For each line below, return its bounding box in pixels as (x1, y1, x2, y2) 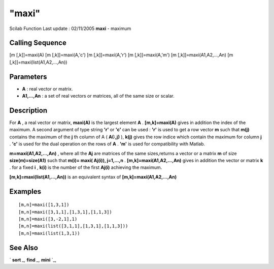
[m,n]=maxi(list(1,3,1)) (18, 230, 80, 236)
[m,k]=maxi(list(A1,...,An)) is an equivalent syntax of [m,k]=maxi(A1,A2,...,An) (9, 173, 177, 180)
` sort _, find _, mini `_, (9, 257, 57, 263)
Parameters (9, 72, 47, 81)
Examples (9, 187, 42, 196)
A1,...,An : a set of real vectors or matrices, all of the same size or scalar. (22, 93, 175, 99)
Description (9, 106, 48, 114)
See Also (9, 243, 38, 252)
